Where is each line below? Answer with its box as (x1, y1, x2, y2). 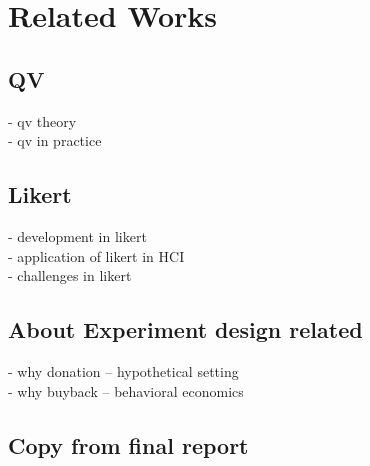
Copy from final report (8, 429, 249, 460)
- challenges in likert (8, 265, 132, 286)
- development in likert (8, 225, 147, 246)
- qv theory (8, 110, 77, 131)
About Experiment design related (8, 314, 363, 345)
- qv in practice (8, 130, 102, 151)
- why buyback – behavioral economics (8, 380, 244, 401)
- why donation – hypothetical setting (8, 360, 239, 381)
